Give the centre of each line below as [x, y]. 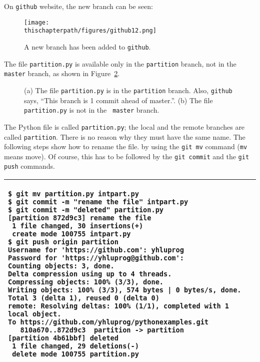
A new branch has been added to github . [87, 46]
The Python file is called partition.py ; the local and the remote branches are [124, 126]
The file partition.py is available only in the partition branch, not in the [120, 63]
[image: [37, 22]
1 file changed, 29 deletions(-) [75, 346]
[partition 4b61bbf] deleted [63, 338]
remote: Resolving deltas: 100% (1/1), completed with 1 [118, 306]
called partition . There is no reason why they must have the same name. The [125, 136]
